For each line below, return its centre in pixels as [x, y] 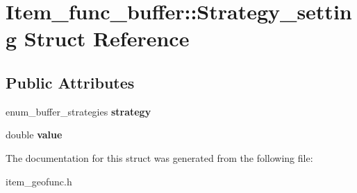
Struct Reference [107, 38]
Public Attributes [70, 82]
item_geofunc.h [39, 181]
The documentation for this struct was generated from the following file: [159, 157]
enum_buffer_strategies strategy [78, 111]
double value [34, 135]
